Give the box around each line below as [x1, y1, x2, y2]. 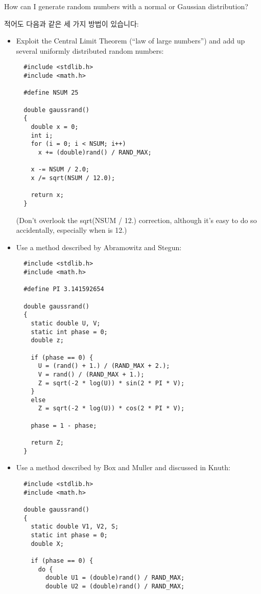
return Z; [31, 439, 64, 447]
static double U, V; [31, 319, 101, 327]
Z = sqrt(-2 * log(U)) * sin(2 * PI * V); [38, 379, 185, 387]
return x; [31, 191, 64, 199]
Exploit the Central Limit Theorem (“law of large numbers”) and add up [16, 35, 245, 46]
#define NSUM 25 [23, 89, 79, 97]
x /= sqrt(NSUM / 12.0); [31, 174, 115, 182]
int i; [31, 131, 53, 139]
